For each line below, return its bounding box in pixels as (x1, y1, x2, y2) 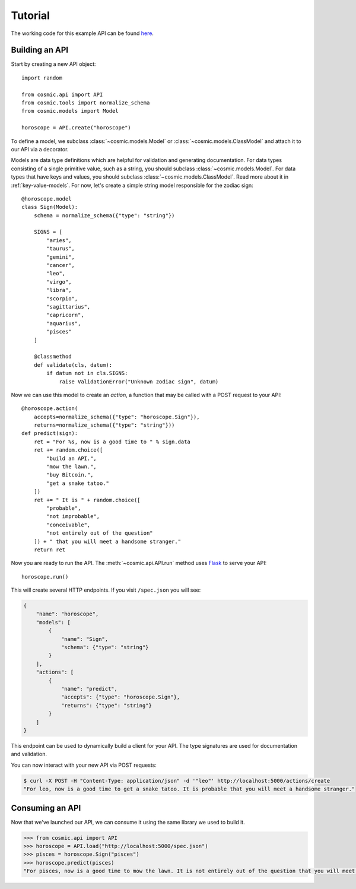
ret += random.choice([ (33, 447, 103, 453)
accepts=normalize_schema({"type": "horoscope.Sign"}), (33, 413, 200, 420)
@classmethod (33, 353, 72, 360)
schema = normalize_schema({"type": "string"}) (33, 212, 175, 219)
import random (21, 74, 62, 81)
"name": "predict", (61, 685, 118, 692)
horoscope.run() (21, 573, 69, 580)
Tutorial (11, 9, 50, 22)
